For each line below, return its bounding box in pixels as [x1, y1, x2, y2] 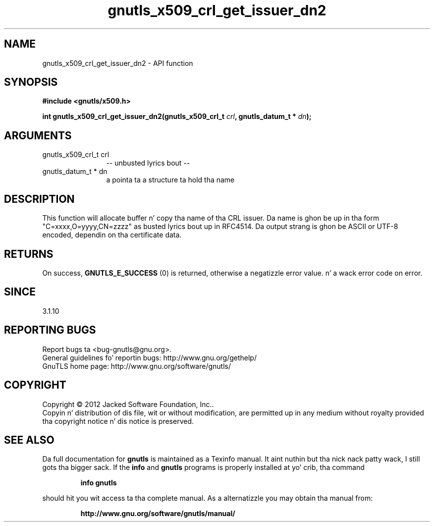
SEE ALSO [4, 433, 54, 446]
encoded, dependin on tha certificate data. [42, 231, 182, 239]
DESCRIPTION [4, 192, 75, 205]
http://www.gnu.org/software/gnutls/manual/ [80, 509, 235, 518]
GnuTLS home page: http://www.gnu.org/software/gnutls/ [42, 361, 231, 370]
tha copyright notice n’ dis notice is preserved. [42, 416, 194, 425]
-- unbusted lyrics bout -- [106, 159, 190, 168]
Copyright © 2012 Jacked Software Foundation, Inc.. [42, 400, 214, 409]
